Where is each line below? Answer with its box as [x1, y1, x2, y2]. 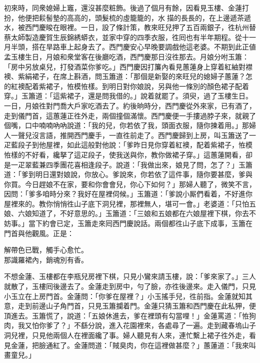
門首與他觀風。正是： [4, 227, 74, 238]
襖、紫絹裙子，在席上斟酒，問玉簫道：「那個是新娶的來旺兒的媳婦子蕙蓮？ [4, 71, 245, 81]
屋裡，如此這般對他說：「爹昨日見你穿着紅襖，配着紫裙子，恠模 [45, 139, 252, 150]
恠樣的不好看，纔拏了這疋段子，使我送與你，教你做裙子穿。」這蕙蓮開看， [4, 149, 245, 159]
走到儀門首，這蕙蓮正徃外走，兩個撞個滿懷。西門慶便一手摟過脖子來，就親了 [4, 110, 256, 120]
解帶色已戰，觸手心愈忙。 [4, 244, 88, 255]
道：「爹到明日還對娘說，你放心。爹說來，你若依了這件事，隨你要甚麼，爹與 [4, 169, 252, 179]
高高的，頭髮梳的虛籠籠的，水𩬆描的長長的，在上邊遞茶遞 [66, 12, 251, 22]
